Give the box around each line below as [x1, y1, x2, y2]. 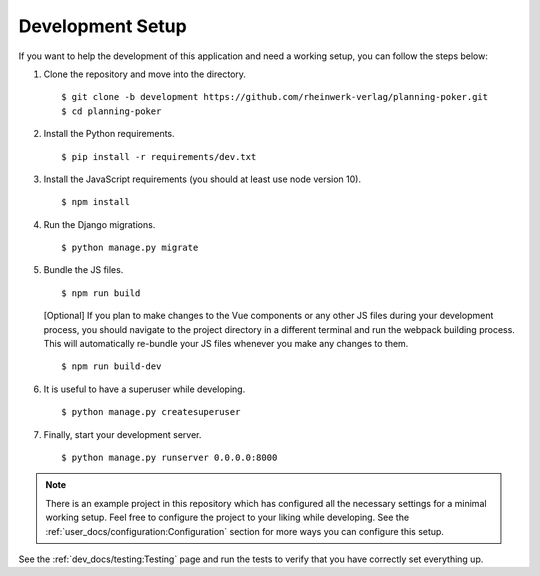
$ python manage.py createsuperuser [61, 406, 241, 418]
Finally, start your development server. [43, 428, 202, 440]
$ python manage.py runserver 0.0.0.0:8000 [61, 451, 278, 463]
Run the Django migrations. [43, 218, 156, 230]
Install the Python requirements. [43, 128, 175, 140]
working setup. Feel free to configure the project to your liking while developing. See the [45, 511, 410, 524]
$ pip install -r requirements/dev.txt [61, 151, 257, 162]
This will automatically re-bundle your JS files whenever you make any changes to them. [43, 338, 409, 350]
